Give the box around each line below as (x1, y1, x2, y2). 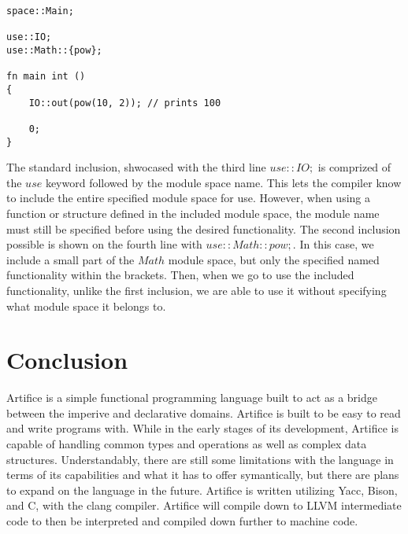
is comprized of (317, 159, 391, 175)
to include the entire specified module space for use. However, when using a (6, 190, 370, 206)
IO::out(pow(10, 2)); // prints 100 (28, 97, 221, 109)
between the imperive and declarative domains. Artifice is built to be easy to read (6, 404, 401, 421)
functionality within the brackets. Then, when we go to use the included (6, 267, 354, 283)
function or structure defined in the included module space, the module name (6, 205, 380, 221)
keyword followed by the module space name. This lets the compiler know (45, 174, 402, 190)
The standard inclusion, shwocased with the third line (6, 159, 266, 175)
